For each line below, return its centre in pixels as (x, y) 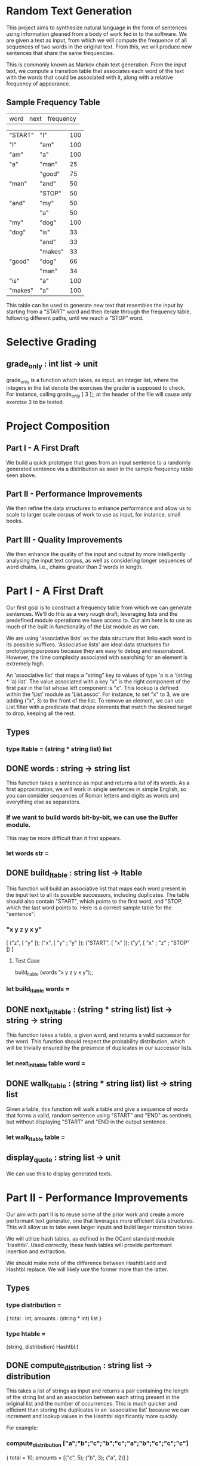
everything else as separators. (44, 802)
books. (15, 521)
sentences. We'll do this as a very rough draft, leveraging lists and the (92, 614)
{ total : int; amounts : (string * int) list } (54, 1318)
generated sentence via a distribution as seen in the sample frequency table (100, 469)
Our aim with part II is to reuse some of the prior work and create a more (95, 1214)
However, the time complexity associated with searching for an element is (97, 657)
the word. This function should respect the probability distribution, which (96, 1041)
